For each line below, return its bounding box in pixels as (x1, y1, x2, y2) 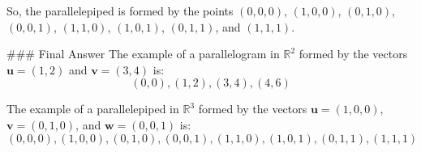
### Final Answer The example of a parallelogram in (6, 45, 280, 62)
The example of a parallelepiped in (6, 100, 179, 117)
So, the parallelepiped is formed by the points (6, 2, 234, 19)
